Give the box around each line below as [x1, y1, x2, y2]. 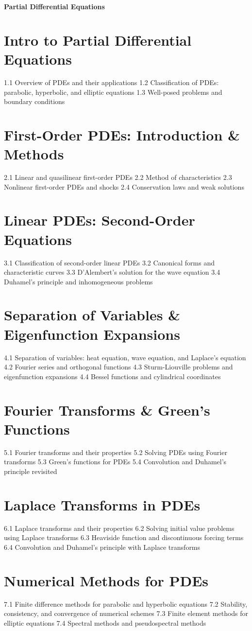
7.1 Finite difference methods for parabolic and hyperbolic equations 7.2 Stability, [4, 598, 248, 609]
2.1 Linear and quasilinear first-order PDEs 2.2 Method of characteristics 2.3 [4, 172, 232, 182]
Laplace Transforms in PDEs [4, 494, 201, 514]
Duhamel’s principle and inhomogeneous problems [4, 276, 153, 286]
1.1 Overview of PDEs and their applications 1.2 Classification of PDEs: [4, 77, 219, 87]
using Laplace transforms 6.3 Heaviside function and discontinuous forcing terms [4, 532, 244, 543]
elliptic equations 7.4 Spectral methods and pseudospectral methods [4, 617, 206, 628]
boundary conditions [4, 96, 65, 106]
